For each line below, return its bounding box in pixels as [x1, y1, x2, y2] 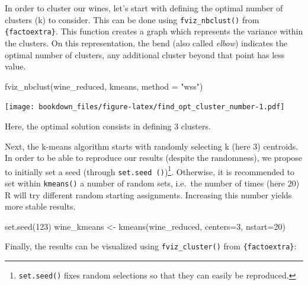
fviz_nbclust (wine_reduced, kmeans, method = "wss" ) [5, 80, 203, 92]
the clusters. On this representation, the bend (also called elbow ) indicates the [5, 36, 287, 49]
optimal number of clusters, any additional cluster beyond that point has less [5, 48, 285, 61]
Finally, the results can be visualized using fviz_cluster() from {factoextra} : [5, 240, 297, 252]
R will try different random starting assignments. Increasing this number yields [5, 188, 292, 201]
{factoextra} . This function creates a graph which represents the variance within [5, 25, 303, 37]
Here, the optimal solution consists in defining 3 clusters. [5, 119, 211, 132]
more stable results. [5, 200, 76, 213]
